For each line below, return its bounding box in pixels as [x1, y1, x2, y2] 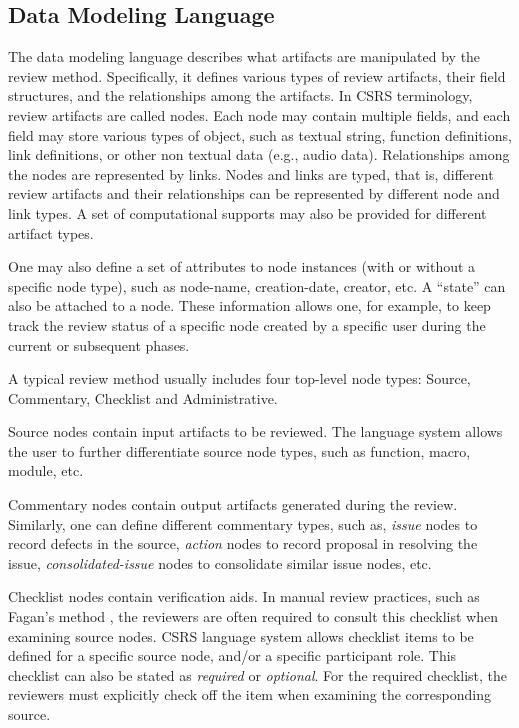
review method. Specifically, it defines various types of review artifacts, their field [8, 65, 506, 86]
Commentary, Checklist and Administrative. [8, 387, 278, 408]
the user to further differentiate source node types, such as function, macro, [8, 440, 471, 461]
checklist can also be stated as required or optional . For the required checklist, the [8, 664, 508, 685]
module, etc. [8, 460, 84, 481]
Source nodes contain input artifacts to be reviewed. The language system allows [8, 421, 503, 442]
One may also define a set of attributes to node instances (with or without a [8, 256, 476, 277]
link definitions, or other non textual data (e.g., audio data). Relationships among [8, 144, 510, 165]
